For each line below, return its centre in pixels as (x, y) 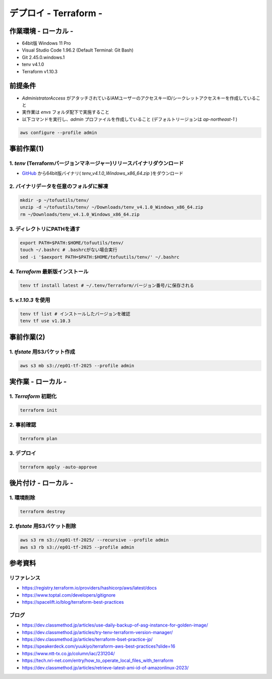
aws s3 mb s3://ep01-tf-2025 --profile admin (77, 366)
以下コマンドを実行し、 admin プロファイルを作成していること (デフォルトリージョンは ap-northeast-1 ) (130, 119)
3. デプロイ (23, 453)
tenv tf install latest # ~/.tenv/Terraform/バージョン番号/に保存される (107, 285)
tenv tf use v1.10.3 (45, 321)
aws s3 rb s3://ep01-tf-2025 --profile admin (77, 547)
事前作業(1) (26, 149)
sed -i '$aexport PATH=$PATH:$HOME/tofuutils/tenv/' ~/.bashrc (100, 257)
